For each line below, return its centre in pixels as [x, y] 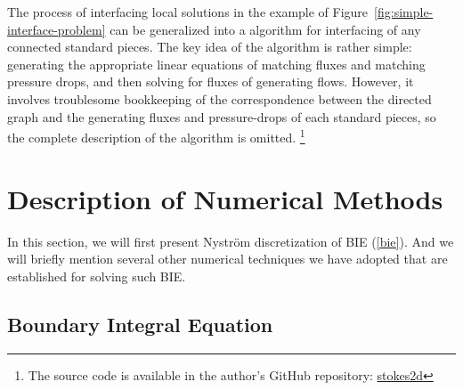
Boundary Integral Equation [140, 324]
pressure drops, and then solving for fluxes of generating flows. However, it [211, 81]
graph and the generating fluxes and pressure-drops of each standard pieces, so [222, 116]
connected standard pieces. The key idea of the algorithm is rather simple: [210, 47]
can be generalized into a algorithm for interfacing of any [265, 29]
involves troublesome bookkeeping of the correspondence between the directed [219, 98]
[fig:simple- [404, 12]
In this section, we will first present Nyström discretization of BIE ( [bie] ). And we [231, 241]
